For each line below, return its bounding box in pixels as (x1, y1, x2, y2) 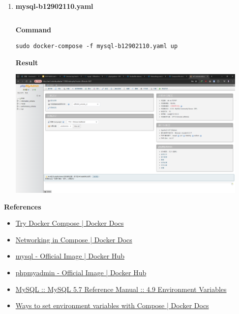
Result (15, 57, 38, 67)
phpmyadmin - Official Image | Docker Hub (15, 267, 147, 277)
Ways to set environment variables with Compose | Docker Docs (15, 300, 209, 311)
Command (15, 24, 52, 34)
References (4, 201, 41, 211)
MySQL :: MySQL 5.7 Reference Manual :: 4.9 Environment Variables (15, 284, 227, 294)
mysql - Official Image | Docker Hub (15, 251, 124, 261)
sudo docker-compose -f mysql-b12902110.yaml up (15, 43, 178, 50)
